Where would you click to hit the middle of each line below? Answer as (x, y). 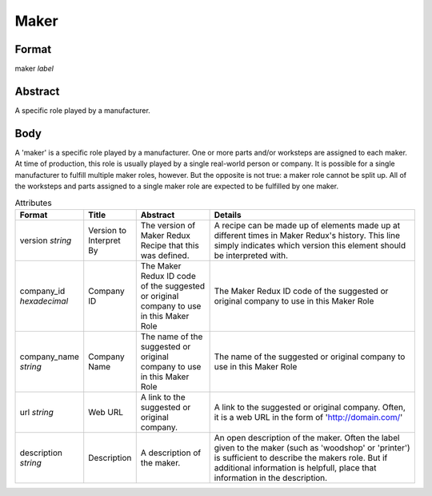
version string (46, 240)
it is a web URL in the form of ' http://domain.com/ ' (308, 417)
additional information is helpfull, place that (295, 467)
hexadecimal (44, 300)
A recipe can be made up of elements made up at (307, 225)
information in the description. (271, 478)
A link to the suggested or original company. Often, (310, 407)
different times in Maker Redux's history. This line (307, 235)
